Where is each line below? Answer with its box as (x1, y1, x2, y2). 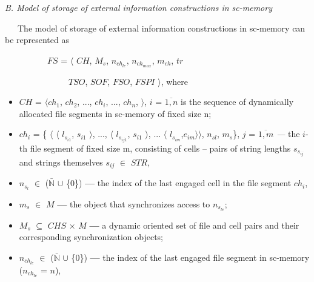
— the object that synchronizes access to (57, 197, 210, 210)
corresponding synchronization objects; (19, 230, 164, 243)
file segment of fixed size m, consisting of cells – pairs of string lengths (30, 141, 291, 154)
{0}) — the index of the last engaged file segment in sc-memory (71, 250, 310, 263)
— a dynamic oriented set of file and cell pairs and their (89, 218, 299, 231)
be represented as (5, 33, 69, 46)
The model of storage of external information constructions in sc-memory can (17, 21, 306, 34)
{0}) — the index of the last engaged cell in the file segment (65, 176, 292, 189)
